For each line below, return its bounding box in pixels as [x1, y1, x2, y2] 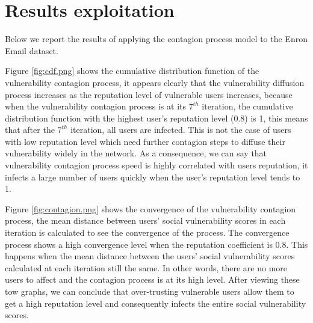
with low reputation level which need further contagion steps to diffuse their [5, 135, 285, 147]
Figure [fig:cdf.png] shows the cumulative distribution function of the [5, 64, 259, 77]
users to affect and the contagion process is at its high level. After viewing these [5, 273, 300, 286]
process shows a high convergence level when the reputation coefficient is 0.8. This [5, 238, 308, 250]
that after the [5, 123, 55, 136]
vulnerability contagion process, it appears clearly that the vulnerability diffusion [5, 76, 305, 88]
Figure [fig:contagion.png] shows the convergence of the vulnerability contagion [5, 202, 296, 215]
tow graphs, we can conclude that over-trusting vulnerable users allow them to [5, 285, 294, 297]
